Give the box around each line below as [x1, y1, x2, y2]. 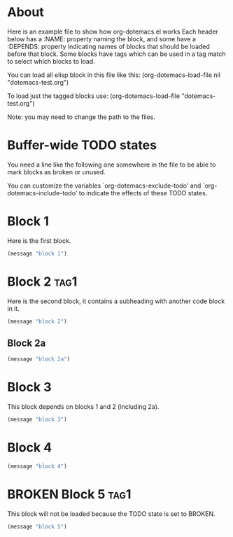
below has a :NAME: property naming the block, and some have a [7, 34, 196, 43]
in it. [7, 304, 20, 312]
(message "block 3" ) [7, 416, 68, 424]
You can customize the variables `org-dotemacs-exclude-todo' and [7, 181, 202, 190]
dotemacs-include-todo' [7, 188, 78, 197]
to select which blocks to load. [7, 57, 96, 65]
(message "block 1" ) [7, 250, 68, 257]
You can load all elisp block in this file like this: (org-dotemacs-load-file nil [7, 71, 220, 79]
